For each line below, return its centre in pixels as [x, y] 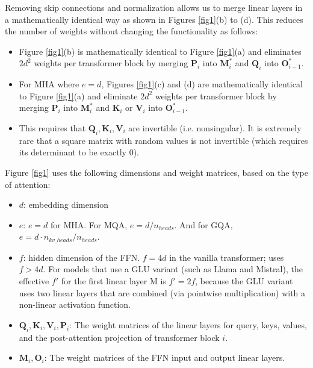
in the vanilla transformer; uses [227, 257]
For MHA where [49, 84]
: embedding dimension [66, 204]
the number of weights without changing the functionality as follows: [132, 31]
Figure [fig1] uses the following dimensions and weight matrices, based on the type [156, 172]
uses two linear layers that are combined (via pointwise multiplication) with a [162, 292]
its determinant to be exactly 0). [79, 152]
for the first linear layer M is [113, 280]
